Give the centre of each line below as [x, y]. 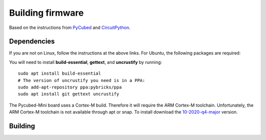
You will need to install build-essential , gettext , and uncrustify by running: [85, 62]
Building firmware [46, 13]
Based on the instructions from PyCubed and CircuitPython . [70, 28]
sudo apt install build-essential [59, 73]
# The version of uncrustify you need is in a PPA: [82, 80]
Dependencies [32, 42]
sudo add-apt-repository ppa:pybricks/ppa [70, 87]
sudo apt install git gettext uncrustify [68, 94]
